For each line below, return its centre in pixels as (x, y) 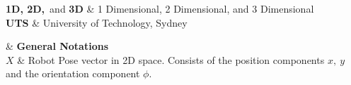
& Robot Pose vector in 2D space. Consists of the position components (171, 59)
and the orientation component (73, 73)
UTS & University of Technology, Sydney (97, 22)
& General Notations (57, 46)
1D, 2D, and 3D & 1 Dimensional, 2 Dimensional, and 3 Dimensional (160, 8)
